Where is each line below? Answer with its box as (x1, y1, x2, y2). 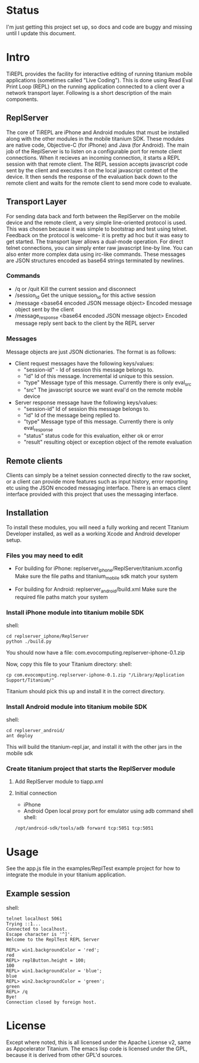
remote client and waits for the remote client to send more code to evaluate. (6, 179, 192, 187)
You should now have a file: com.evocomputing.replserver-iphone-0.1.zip (6, 649, 185, 656)
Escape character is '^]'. (6, 931, 73, 938)
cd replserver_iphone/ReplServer (6, 633, 89, 639)
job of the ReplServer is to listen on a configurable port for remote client (6, 147, 182, 155)
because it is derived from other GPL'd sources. (6, 1052, 123, 1059)
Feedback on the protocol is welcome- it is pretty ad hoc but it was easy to (6, 231, 189, 238)
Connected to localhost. (6, 926, 68, 932)
